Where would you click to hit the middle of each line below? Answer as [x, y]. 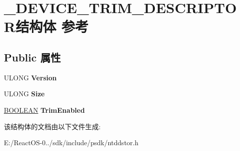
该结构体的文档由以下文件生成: [52, 126]
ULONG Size [24, 94]
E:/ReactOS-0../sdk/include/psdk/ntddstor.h [71, 143]
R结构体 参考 [46, 26]
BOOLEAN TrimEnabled [45, 110]
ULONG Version [30, 77]
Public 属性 [32, 57]
